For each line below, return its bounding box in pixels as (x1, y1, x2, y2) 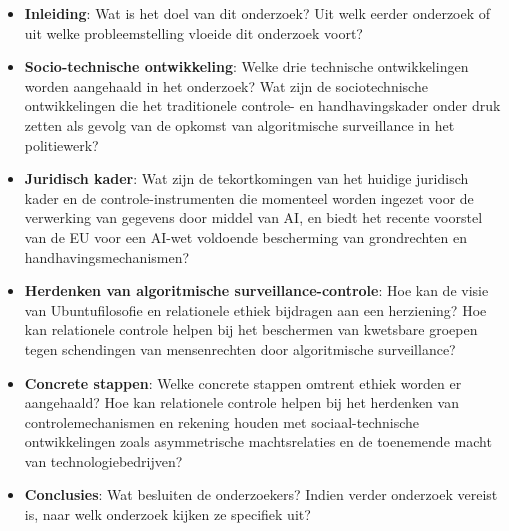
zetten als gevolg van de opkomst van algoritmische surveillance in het (24, 114, 455, 135)
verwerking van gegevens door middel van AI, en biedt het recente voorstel (24, 207, 483, 228)
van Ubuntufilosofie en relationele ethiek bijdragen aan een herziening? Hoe (24, 299, 487, 320)
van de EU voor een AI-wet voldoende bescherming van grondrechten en (24, 226, 467, 247)
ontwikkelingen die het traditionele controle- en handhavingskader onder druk (24, 95, 501, 116)
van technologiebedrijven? (24, 450, 183, 471)
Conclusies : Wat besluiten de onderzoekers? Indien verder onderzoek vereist (24, 484, 498, 505)
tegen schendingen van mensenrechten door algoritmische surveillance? (24, 338, 456, 359)
